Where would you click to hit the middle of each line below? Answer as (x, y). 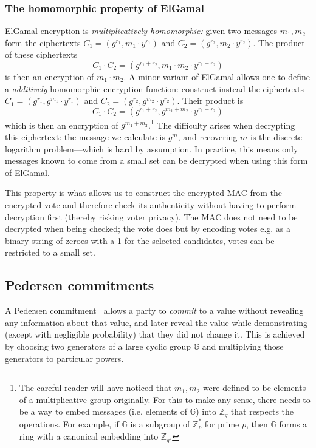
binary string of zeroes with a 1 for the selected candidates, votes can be (140, 240)
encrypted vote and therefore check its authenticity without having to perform (151, 205)
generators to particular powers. (64, 358)
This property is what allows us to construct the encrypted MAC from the (143, 193)
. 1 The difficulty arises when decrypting (222, 124)
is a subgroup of (160, 423)
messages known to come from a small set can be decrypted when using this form (156, 161)
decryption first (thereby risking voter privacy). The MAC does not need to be (151, 216)
